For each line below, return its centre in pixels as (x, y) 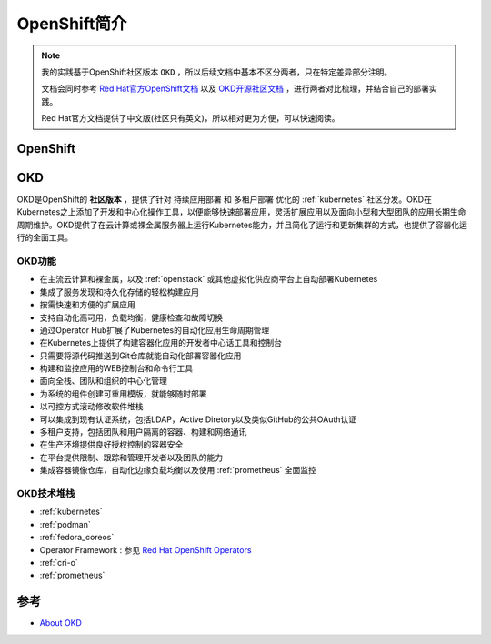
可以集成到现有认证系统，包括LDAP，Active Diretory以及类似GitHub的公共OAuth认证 (198, 419)
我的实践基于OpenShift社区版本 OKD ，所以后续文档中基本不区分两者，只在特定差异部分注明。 (217, 72)
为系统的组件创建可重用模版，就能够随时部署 (123, 393)
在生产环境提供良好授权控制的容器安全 (111, 445)
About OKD (60, 623)
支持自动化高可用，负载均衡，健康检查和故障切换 (131, 317)
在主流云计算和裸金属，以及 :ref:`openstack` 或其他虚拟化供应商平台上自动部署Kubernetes (209, 279)
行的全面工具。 (45, 237)
